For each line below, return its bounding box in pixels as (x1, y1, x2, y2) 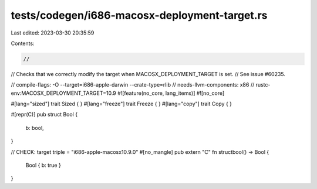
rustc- (255, 81, 271, 88)
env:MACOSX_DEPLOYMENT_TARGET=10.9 (11, 90, 117, 97)
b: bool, (25, 124, 44, 131)
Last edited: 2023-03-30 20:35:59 (11, 29, 95, 36)
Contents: (11, 40, 35, 47)
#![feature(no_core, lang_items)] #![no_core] (117, 90, 225, 97)
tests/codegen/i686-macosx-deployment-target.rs (11, 9, 268, 22)
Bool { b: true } (25, 161, 61, 169)
